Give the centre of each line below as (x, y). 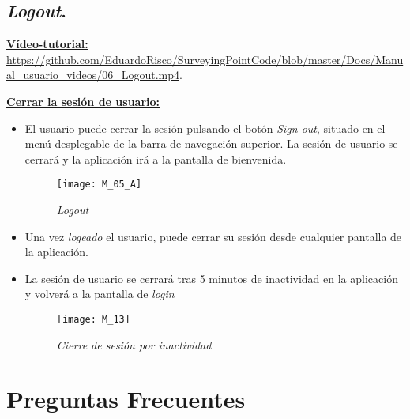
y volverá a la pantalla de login (100, 294)
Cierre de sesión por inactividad (134, 344)
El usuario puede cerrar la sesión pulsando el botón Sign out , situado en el (205, 128)
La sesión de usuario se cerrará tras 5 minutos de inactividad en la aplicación (211, 278)
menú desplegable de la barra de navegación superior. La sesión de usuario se (211, 143)
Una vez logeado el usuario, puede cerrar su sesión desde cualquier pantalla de (213, 236)
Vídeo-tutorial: (47, 44)
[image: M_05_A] (99, 185)
